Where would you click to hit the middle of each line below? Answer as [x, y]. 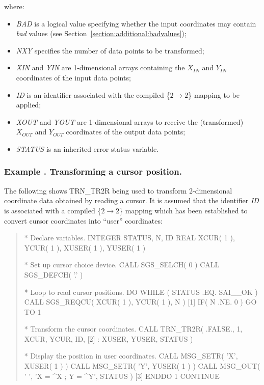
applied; [29, 105]
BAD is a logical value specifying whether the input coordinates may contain [136, 23]
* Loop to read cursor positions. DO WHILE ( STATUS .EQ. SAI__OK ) [141, 292]
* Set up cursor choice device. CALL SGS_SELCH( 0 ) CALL [122, 265]
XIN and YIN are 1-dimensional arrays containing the [100, 67]
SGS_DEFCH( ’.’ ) [54, 274]
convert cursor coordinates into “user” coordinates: [83, 220]
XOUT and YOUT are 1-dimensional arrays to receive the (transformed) [130, 121]
